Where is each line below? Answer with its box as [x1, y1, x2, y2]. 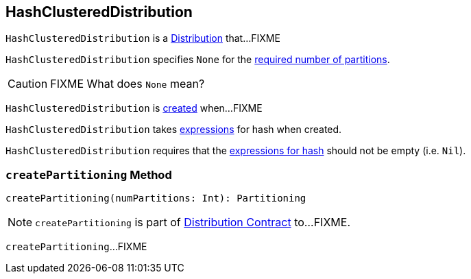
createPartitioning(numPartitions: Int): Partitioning [5, 193, 306, 204]
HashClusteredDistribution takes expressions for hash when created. [5, 123, 342, 136]
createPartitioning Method [5, 167, 172, 182]
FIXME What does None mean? [50, 77, 205, 91]
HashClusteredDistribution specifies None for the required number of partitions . [5, 53, 390, 66]
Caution [8, 77, 48, 91]
